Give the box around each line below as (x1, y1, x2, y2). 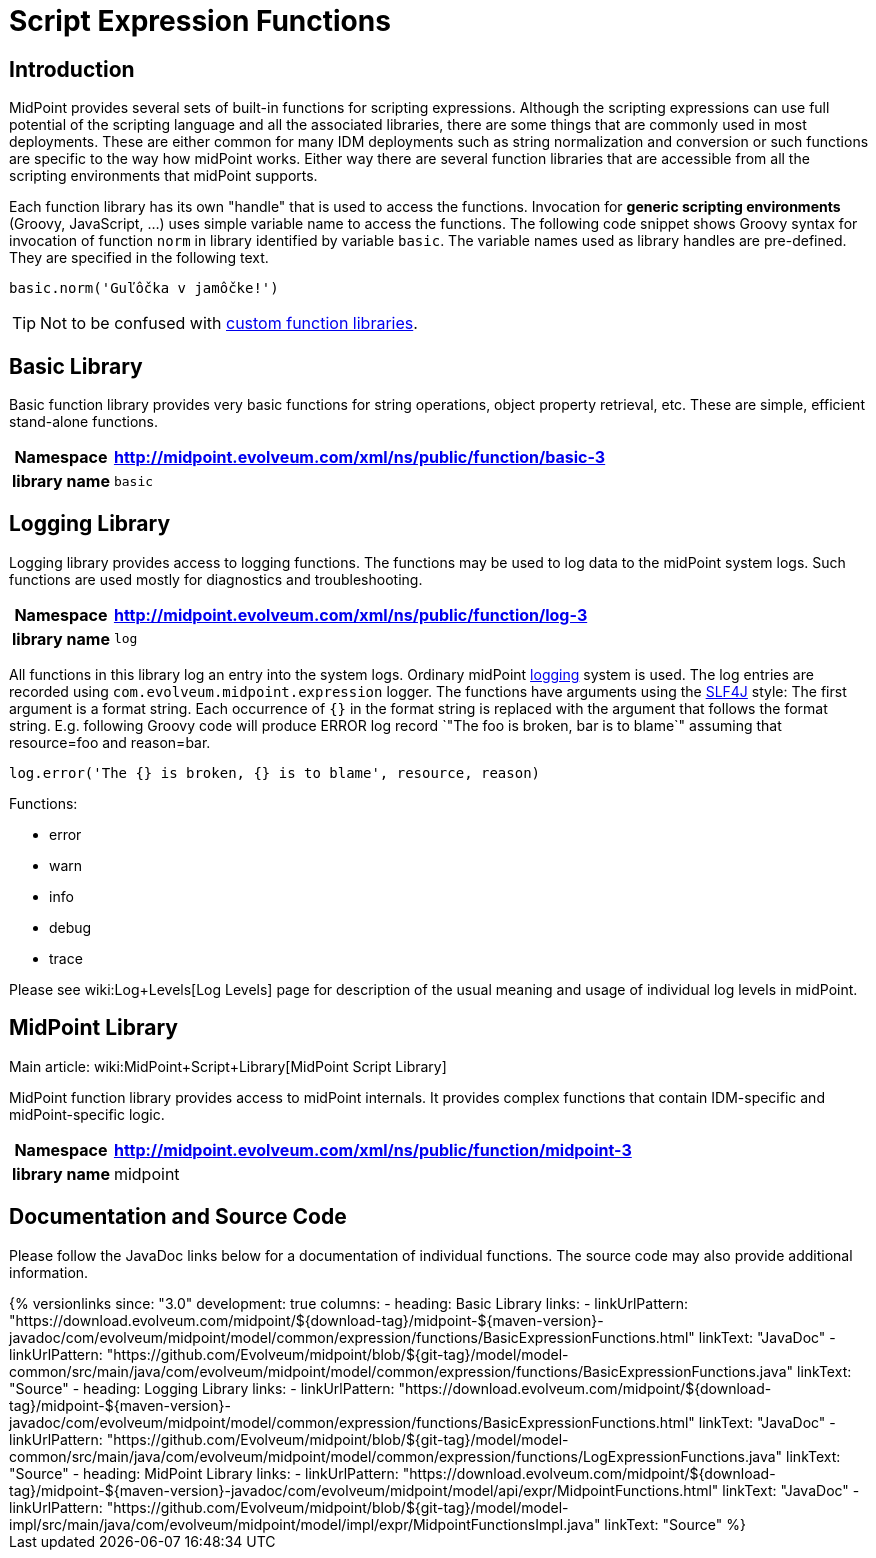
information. (9, 1263, 89, 1281)
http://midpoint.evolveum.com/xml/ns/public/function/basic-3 (113, 447, 606, 468)
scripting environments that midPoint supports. (9, 167, 318, 185)
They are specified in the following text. (9, 249, 269, 267)
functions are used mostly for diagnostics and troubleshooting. (9, 570, 423, 588)
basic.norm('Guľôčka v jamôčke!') (9, 280, 279, 297)
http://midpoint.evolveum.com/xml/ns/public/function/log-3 (113, 604, 588, 625)
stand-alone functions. (9, 413, 158, 431)
